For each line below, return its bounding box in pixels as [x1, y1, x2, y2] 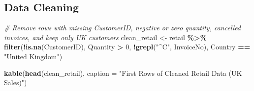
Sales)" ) [4, 77, 27, 88]
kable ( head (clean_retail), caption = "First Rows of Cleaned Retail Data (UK [4, 68, 242, 78]
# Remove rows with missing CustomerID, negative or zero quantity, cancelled [4, 23, 241, 33]
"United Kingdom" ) [4, 51, 63, 61]
